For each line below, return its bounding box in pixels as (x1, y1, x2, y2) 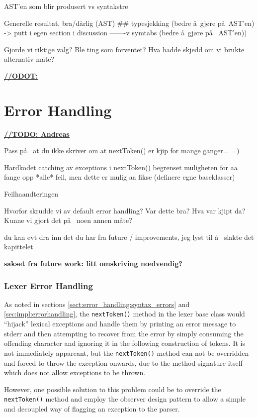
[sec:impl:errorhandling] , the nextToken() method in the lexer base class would (4, 309, 245, 319)
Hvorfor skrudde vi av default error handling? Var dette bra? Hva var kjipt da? (4, 205, 246, 215)
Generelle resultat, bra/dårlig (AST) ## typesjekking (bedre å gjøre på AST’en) (4, 17, 255, 28)
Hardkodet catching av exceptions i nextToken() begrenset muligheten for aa (4, 162, 238, 172)
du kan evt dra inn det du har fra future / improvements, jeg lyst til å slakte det (4, 231, 254, 242)
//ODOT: (4, 70, 38, 81)
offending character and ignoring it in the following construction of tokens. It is (4, 338, 245, 348)
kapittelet (4, 241, 33, 252)
